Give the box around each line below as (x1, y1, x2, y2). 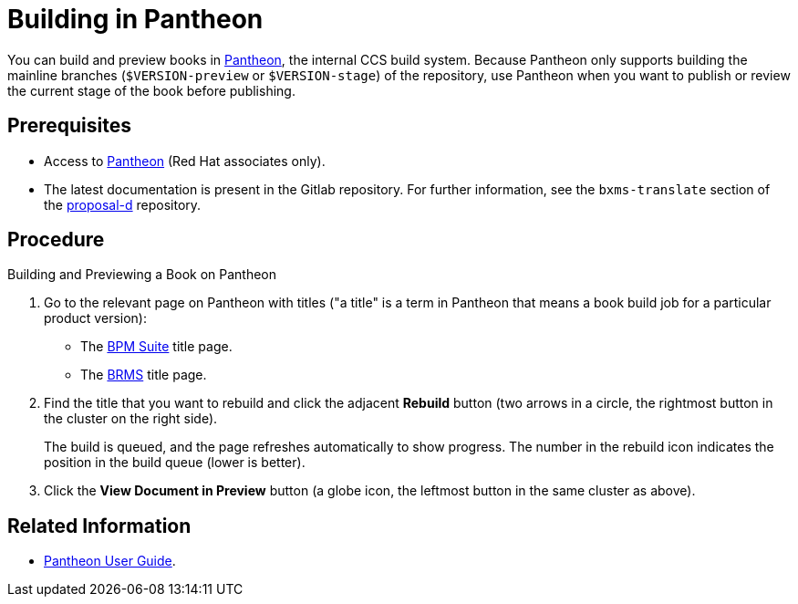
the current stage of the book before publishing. (7, 82, 295, 99)
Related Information (7, 514, 192, 537)
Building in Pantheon (7, 4, 264, 35)
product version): (44, 310, 147, 327)
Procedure (7, 228, 105, 252)
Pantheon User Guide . (44, 553, 176, 569)
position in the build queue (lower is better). (44, 454, 306, 471)
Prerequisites (7, 114, 131, 138)
